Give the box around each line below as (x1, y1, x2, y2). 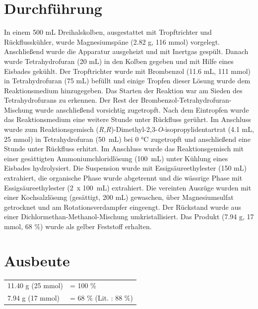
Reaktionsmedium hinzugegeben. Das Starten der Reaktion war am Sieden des (4, 85, 243, 95)
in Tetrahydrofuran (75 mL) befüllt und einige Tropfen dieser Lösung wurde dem (4, 75, 251, 86)
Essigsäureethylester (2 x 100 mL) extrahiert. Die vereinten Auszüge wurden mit (4, 182, 252, 192)
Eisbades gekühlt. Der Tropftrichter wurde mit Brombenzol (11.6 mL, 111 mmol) (4, 65, 251, 76)
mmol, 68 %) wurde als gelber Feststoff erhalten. (4, 221, 152, 231)
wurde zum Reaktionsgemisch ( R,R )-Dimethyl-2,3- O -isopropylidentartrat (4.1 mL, (4, 124, 254, 134)
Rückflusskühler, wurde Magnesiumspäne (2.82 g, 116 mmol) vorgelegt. (4, 36, 220, 47)
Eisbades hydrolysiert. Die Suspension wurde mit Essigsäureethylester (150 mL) (4, 163, 247, 173)
